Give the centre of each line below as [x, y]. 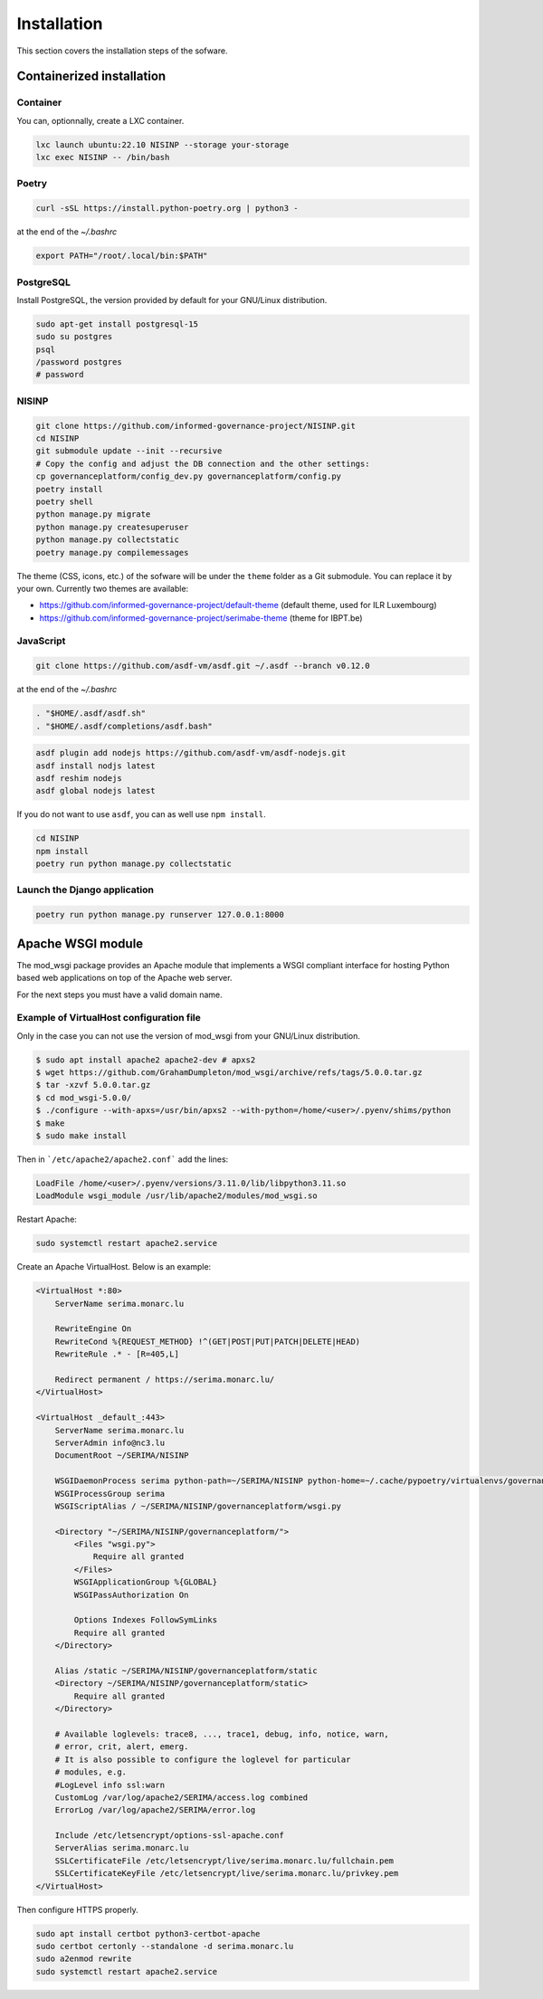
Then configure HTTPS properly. [78, 1909]
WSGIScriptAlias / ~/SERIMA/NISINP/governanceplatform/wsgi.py [198, 1506]
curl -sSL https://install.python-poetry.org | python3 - [167, 209]
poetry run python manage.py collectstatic [134, 864]
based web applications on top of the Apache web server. [124, 978]
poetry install [69, 489]
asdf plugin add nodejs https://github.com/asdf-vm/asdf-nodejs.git [191, 753]
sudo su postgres [74, 337]
